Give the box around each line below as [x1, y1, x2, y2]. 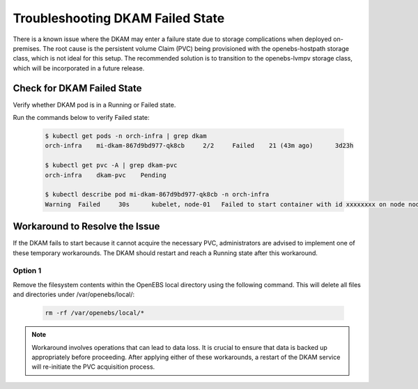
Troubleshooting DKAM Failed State [13, 10, 225, 26]
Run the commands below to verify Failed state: [13, 114, 150, 122]
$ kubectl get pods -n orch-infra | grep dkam [45, 132, 207, 139]
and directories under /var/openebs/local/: [13, 290, 135, 299]
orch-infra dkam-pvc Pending [45, 171, 167, 179]
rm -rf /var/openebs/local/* [45, 309, 145, 317]
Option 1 [13, 266, 42, 275]
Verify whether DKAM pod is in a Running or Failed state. [13, 100, 176, 109]
